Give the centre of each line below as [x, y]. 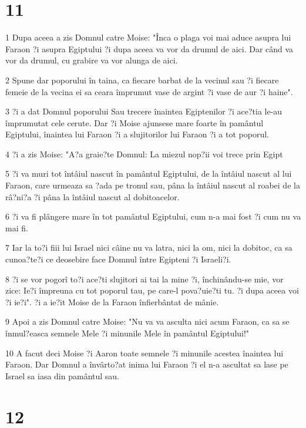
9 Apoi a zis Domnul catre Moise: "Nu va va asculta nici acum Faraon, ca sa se [147, 321]
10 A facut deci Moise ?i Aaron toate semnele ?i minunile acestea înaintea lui [144, 353]
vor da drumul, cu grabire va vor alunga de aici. [92, 60]
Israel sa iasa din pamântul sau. [63, 375]
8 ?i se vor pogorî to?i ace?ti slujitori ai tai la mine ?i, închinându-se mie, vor [144, 279]
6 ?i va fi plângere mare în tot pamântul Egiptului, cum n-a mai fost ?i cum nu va [153, 216]
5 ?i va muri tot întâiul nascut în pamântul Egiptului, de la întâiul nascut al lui [149, 173]
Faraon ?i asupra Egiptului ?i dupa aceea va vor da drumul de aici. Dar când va [149, 48]
